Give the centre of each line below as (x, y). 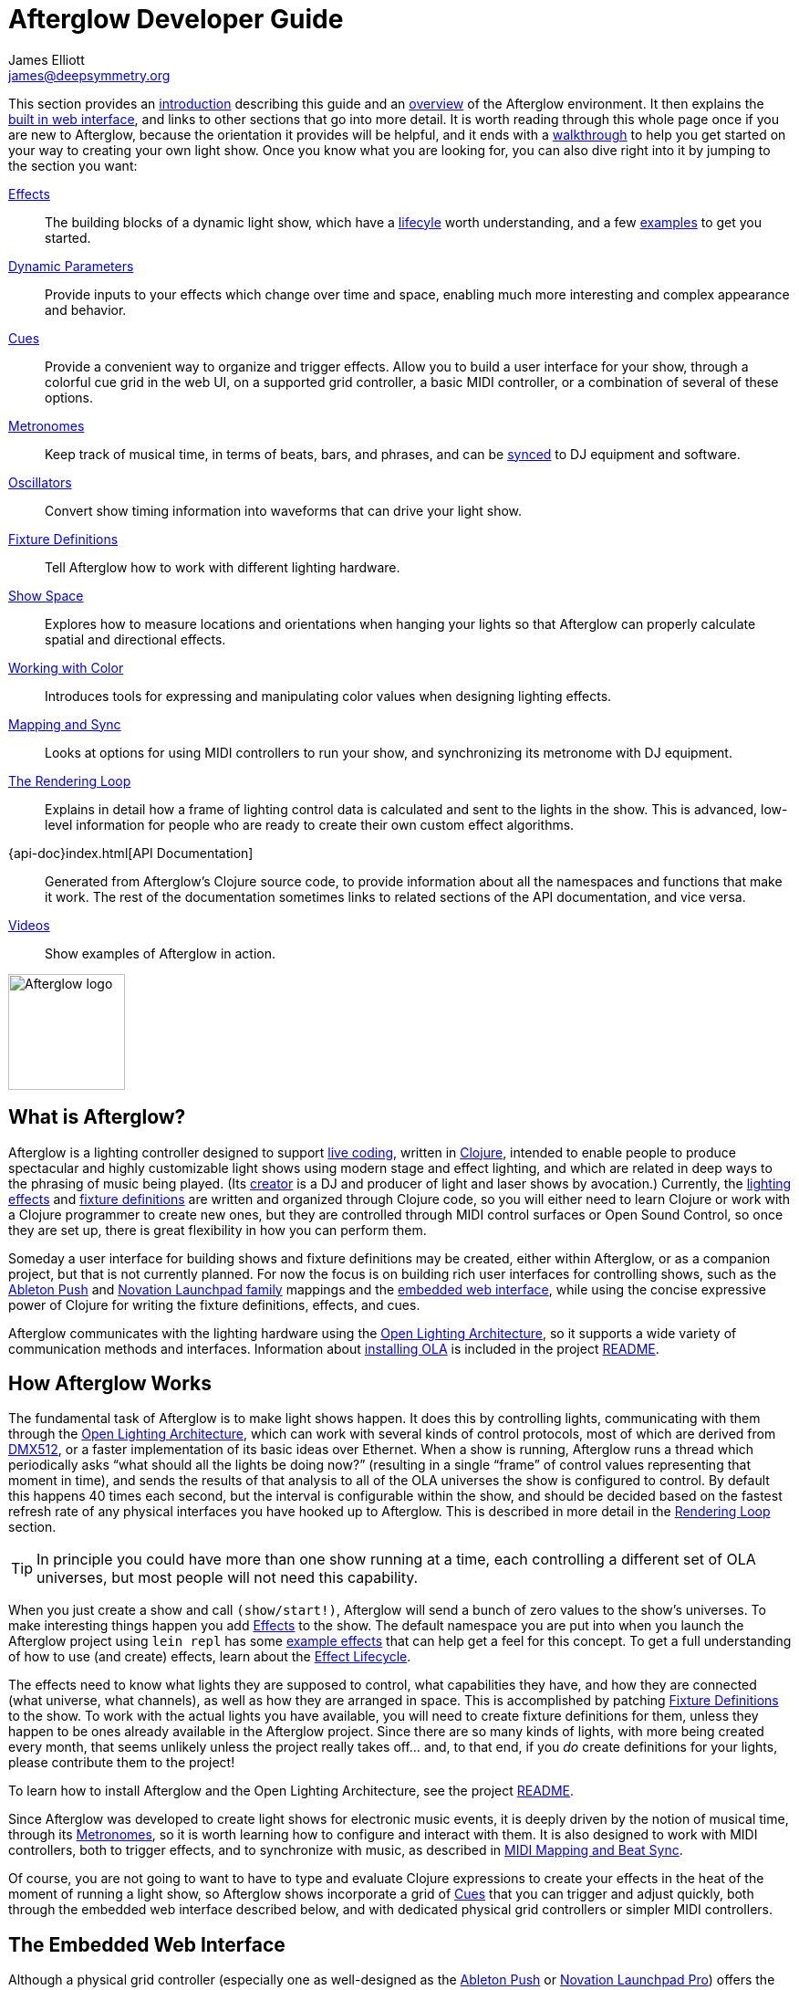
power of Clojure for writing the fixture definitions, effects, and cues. (214, 1304)
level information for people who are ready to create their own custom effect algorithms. (310, 824)
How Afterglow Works (110, 1384)
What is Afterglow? (97, 1117)
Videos (29, 925)
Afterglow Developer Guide (176, 19)
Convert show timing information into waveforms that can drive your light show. (284, 510)
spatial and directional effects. (135, 639)
